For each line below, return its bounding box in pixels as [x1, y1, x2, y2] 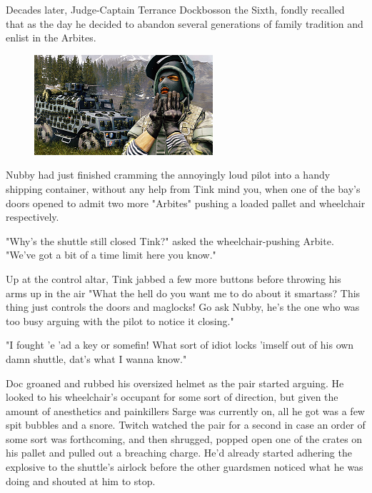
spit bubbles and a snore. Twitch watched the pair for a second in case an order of [6, 417, 366, 432]
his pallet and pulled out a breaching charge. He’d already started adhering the [6, 445, 352, 460]
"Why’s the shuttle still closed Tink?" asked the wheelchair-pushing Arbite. [6, 233, 334, 248]
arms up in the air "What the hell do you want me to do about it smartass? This [6, 285, 361, 300]
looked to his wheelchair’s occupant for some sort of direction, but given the [6, 389, 338, 404]
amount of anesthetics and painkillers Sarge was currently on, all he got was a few [6, 403, 365, 418]
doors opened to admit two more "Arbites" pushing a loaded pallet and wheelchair [6, 195, 366, 210]
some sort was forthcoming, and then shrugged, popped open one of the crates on [6, 431, 363, 446]
